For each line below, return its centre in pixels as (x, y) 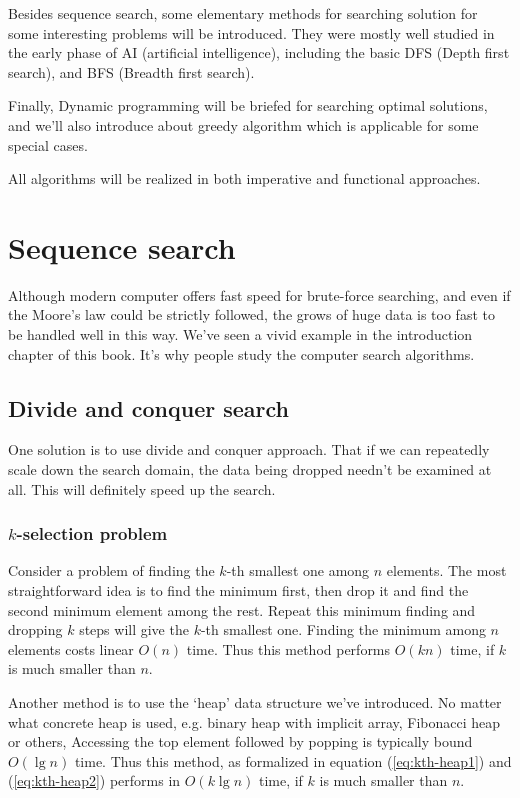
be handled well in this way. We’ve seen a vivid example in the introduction (240, 334)
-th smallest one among (298, 570)
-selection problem (92, 533)
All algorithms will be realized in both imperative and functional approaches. (244, 178)
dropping (35, 629)
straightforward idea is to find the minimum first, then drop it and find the (238, 590)
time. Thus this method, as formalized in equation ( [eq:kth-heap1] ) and (293, 760)
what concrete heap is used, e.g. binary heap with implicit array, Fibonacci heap (254, 721)
